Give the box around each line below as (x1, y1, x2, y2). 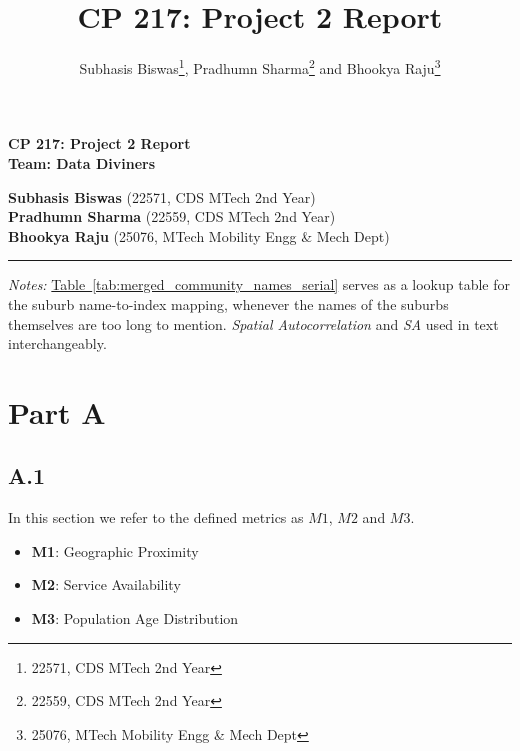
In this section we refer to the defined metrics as (8, 507, 304, 528)
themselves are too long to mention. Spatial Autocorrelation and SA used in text (8, 313, 499, 334)
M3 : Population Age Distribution (31, 608, 239, 629)
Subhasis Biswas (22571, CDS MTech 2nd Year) (8, 186, 316, 207)
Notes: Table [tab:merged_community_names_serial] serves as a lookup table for (8, 274, 510, 295)
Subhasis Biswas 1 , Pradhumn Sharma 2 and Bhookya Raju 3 (79, 55, 441, 78)
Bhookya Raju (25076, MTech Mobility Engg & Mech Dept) (8, 225, 390, 246)
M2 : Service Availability (31, 574, 181, 595)
